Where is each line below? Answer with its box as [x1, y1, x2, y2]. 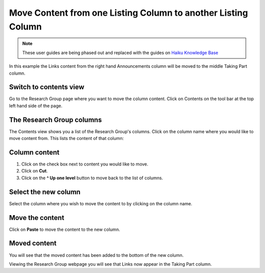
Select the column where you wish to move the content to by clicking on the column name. [9, 200, 192, 206]
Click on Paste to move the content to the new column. [9, 226, 120, 232]
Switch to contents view [9, 83, 84, 91]
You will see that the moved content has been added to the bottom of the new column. [9, 252, 184, 258]
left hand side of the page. [9, 103, 62, 109]
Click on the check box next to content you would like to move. [21, 161, 149, 167]
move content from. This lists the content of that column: [9, 136, 124, 141]
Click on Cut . [21, 168, 48, 174]
